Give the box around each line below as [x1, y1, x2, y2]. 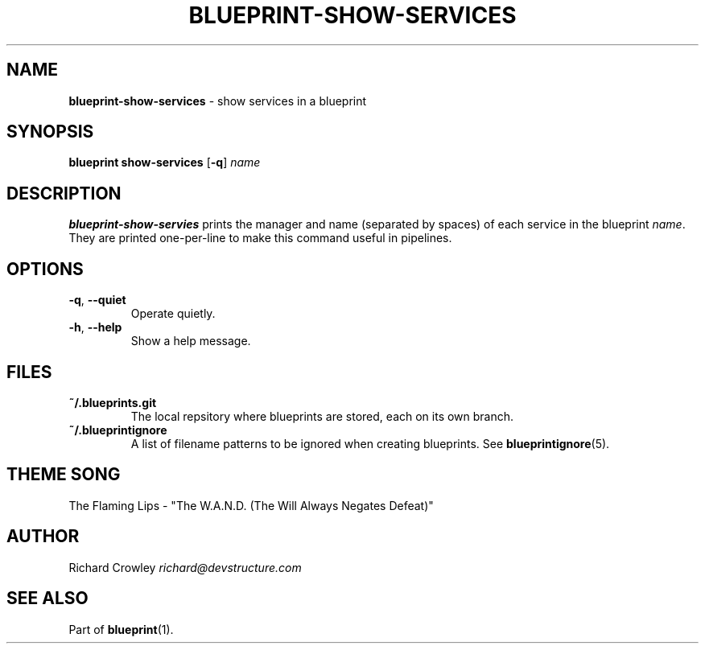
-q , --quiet [68, 293, 126, 307]
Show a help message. [130, 334, 251, 348]
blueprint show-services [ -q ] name [68, 155, 261, 170]
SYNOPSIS [6, 121, 94, 142]
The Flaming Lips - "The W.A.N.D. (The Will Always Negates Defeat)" [68, 498, 434, 512]
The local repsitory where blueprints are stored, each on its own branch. [130, 409, 514, 423]
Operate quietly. [130, 306, 216, 321]
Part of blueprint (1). [68, 622, 174, 636]
